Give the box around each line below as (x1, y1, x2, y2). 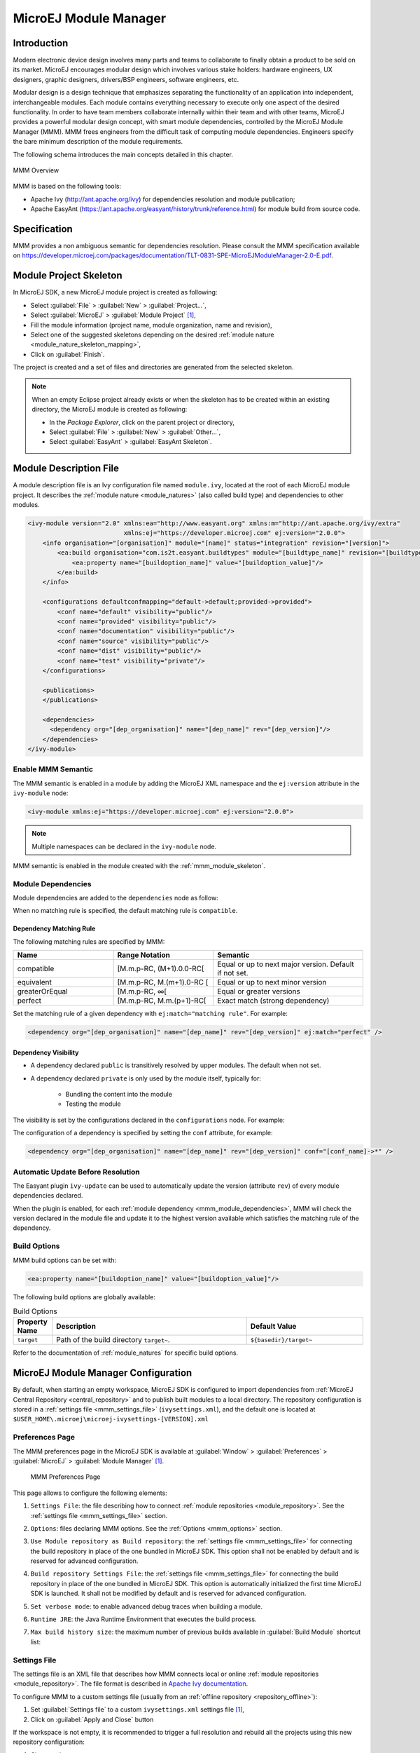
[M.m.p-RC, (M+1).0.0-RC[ (117, 964, 204, 974)
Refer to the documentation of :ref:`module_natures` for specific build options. (13, 1348, 238, 1357)
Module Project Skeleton (13, 270, 122, 282)
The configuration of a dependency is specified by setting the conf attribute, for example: (13, 1129, 273, 1137)
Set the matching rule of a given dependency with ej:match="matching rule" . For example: (13, 1010, 288, 1018)
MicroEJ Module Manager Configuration (13, 1367, 192, 1379)
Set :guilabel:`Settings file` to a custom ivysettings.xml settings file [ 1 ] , (30, 1705, 245, 1714)
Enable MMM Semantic (13, 764, 94, 774)
